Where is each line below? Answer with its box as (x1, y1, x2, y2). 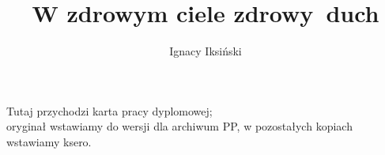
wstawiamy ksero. (6, 133, 92, 149)
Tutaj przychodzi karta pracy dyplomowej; (6, 102, 213, 119)
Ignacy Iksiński (169, 43, 242, 59)
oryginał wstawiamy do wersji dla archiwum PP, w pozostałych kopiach (6, 118, 353, 134)
